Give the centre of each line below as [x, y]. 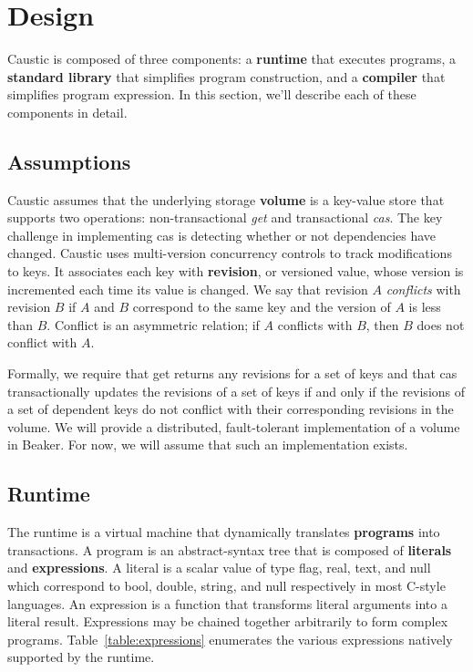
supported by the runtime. [81, 657]
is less [425, 307]
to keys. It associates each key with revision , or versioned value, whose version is [236, 271]
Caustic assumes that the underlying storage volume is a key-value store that [226, 199]
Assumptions [69, 161]
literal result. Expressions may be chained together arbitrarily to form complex [228, 621]
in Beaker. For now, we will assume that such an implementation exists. [208, 445]
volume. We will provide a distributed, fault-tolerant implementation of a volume [234, 426]
